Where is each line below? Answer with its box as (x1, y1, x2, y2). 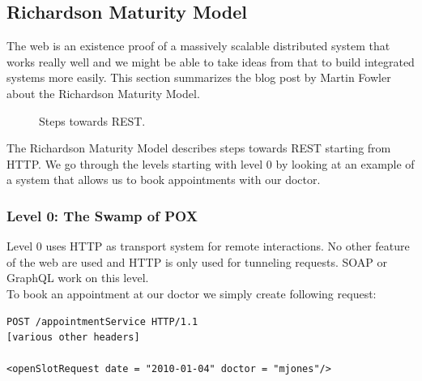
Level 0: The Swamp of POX (6, 205, 198, 225)
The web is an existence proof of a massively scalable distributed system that (6, 37, 390, 54)
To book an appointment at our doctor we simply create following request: (6, 285, 377, 302)
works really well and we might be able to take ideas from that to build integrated (6, 53, 415, 70)
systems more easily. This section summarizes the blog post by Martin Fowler (6, 69, 391, 86)
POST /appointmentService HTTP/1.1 (6, 315, 198, 327)
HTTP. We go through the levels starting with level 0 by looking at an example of (6, 155, 415, 172)
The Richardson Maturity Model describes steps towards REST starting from (6, 139, 391, 156)
